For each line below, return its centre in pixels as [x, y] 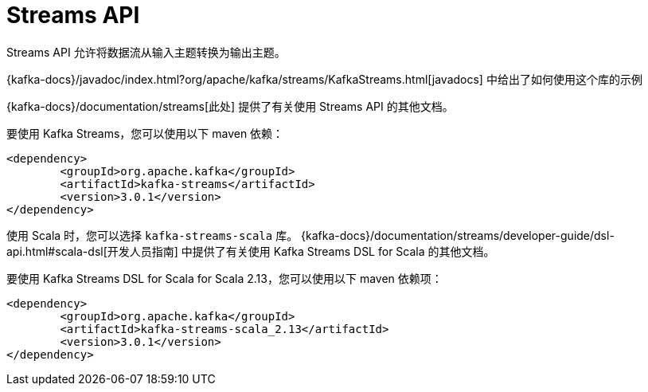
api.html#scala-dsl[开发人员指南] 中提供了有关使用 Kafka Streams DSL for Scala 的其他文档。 [251, 251]
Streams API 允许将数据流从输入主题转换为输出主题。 [146, 52]
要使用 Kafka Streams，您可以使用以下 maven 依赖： [145, 133]
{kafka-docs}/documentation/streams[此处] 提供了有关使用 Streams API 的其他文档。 [230, 106]
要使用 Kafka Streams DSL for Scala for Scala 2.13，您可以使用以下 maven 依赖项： [224, 278]
